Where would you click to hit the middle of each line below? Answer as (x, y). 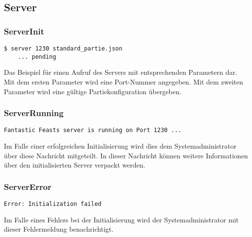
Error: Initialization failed (53, 204)
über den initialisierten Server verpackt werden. (75, 165)
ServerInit (24, 31)
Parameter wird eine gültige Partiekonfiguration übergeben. (93, 91)
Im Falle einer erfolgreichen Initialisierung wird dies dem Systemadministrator (120, 145)
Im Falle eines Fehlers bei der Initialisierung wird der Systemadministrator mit (121, 219)
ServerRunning (34, 113)
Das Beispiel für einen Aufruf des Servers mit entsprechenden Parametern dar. (121, 72)
